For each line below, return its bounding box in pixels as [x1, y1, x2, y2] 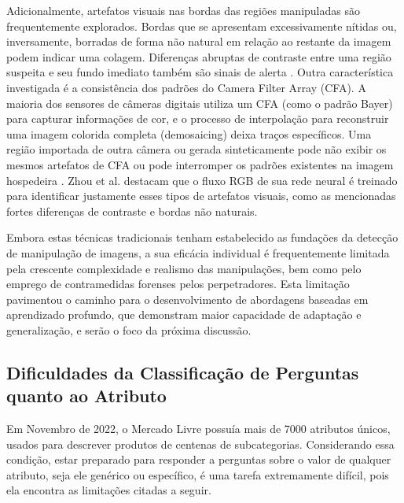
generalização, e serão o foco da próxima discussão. [6, 321, 252, 338]
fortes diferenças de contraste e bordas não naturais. [6, 202, 258, 219]
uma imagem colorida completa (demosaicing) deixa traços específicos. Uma [6, 125, 372, 142]
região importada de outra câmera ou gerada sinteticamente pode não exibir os [6, 141, 387, 157]
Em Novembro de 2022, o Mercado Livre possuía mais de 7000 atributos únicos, [6, 420, 391, 437]
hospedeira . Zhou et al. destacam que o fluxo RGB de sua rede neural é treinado [6, 172, 398, 188]
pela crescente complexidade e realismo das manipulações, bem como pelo [6, 260, 362, 276]
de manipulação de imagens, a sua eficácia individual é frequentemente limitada [6, 244, 390, 261]
